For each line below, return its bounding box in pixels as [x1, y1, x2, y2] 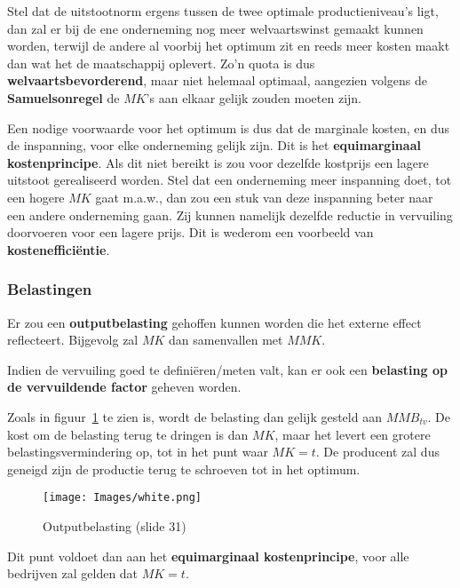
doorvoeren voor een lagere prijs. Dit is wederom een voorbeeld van [7, 223, 374, 242]
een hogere [7, 187, 65, 206]
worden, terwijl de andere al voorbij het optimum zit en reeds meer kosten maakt [7, 36, 450, 55]
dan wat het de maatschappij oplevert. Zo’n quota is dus [7, 53, 315, 72]
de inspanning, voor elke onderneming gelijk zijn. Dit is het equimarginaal [7, 136, 421, 155]
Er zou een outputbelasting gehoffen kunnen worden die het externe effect [7, 313, 422, 331]
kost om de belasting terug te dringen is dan [7, 425, 249, 443]
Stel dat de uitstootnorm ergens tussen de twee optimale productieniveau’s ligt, [7, 2, 439, 20]
